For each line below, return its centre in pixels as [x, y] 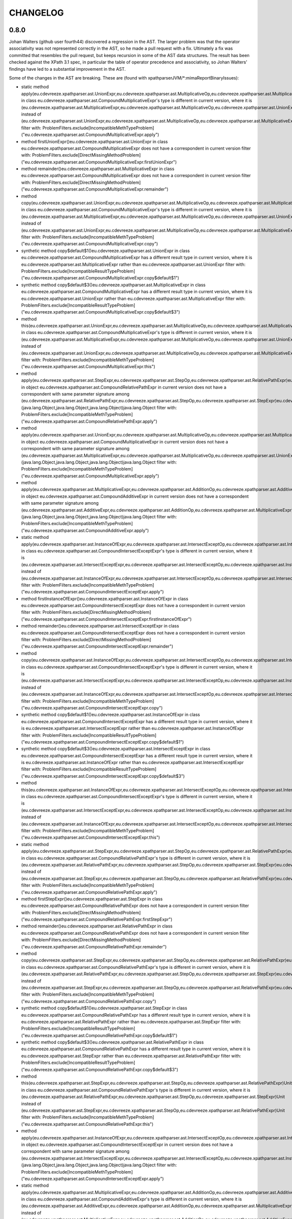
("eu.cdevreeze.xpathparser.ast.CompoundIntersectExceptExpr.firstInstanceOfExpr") [106, 619]
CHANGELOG [36, 13]
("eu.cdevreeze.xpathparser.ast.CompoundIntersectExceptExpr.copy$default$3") [103, 776]
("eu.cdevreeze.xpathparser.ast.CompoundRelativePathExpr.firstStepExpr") [97, 920]
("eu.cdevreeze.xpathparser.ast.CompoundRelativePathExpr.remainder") [94, 946]
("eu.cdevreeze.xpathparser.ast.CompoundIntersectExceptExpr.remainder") [97, 647]
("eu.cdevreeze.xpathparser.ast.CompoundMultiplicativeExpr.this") [88, 367]
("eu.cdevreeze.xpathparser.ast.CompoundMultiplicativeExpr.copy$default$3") [100, 312]
